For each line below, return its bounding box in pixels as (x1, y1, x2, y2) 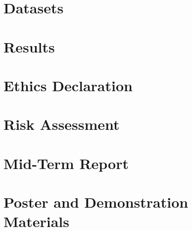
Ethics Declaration (3, 75, 133, 95)
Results (3, 36, 55, 57)
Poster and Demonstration (3, 192, 189, 212)
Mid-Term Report (3, 153, 129, 173)
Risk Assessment (3, 114, 120, 134)
